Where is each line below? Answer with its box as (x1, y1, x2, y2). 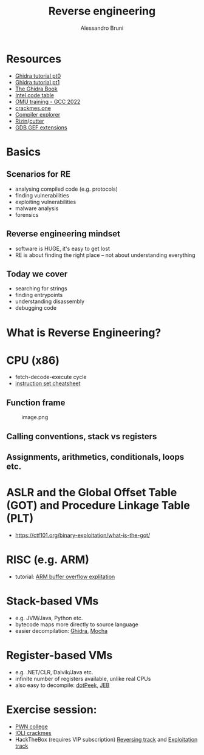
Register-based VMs (6, 649, 113, 663)
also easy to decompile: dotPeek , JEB (15, 682, 110, 689)
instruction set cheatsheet (15, 380, 81, 387)
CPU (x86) (6, 354, 59, 367)
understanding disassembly (15, 298, 85, 305)
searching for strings (15, 285, 68, 292)
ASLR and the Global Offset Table (6, 486, 177, 499)
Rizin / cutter (15, 117, 44, 125)
